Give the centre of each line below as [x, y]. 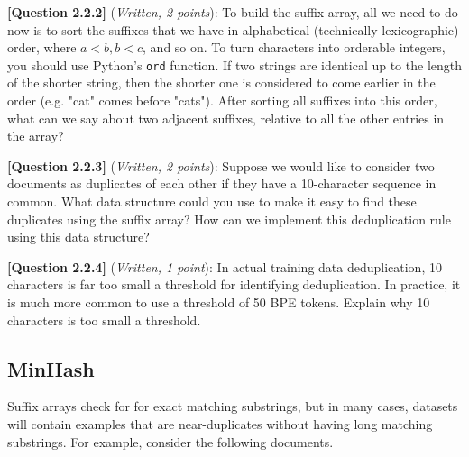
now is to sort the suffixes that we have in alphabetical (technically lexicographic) [233, 29]
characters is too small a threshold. [104, 320]
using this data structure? [78, 237]
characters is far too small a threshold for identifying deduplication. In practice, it [234, 284]
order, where [42, 47]
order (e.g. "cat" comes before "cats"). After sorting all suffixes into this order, [222, 101]
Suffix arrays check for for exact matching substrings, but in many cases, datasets [233, 406]
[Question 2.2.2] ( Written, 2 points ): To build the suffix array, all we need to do [233, 12]
